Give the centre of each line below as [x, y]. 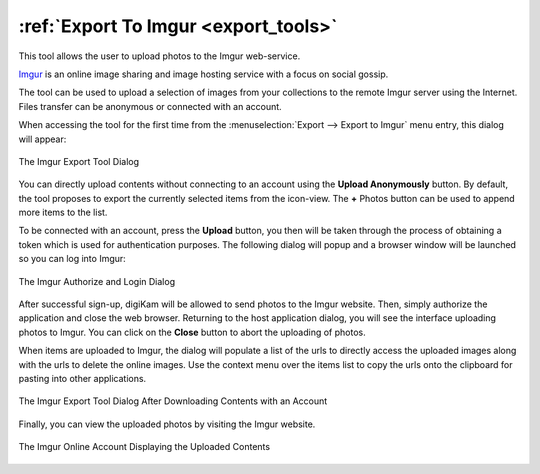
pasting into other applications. [82, 378]
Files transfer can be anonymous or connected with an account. [150, 106]
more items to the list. [63, 212]
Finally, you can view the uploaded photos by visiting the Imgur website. [167, 424]
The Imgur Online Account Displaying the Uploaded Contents [144, 447]
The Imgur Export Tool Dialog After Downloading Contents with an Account [173, 401]
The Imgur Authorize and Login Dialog [96, 281]
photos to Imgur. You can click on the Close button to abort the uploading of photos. [192, 332]
